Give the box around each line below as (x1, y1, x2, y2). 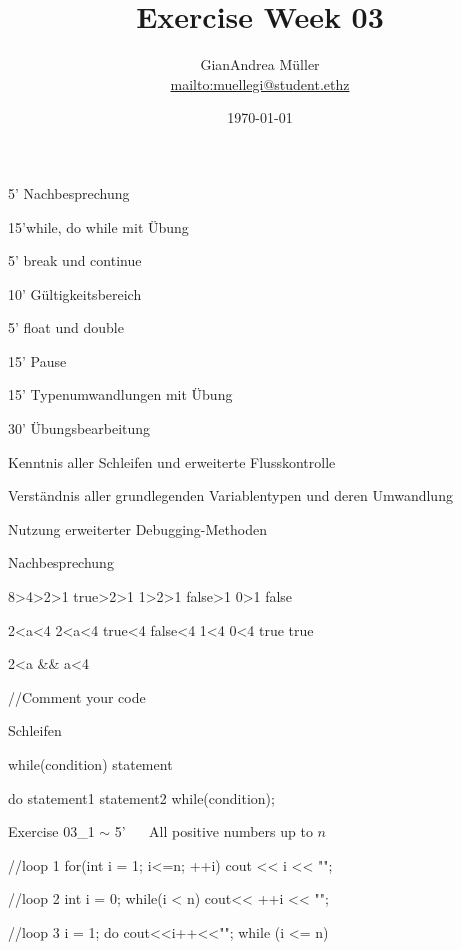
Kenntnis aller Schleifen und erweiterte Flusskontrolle (8, 451, 336, 472)
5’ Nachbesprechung (8, 182, 130, 203)
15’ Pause (8, 350, 67, 371)
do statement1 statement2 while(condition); (8, 787, 275, 808)
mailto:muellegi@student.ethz (170, 73, 350, 94)
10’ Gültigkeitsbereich (8, 283, 142, 304)
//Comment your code (8, 686, 146, 707)
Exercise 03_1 (8, 821, 95, 842)
